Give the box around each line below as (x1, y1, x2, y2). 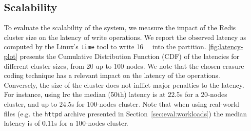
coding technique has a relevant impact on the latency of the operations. (4, 70, 220, 80)
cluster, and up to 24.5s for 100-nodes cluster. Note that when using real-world (4, 99, 239, 109)
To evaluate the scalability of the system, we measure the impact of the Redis (4, 22, 236, 33)
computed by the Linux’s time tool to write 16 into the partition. (4, 41, 206, 52)
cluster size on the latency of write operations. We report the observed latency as (4, 32, 247, 42)
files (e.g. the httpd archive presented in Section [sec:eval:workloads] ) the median (4, 108, 247, 118)
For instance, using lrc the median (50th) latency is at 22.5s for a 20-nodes (4, 89, 227, 99)
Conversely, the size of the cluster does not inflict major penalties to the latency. (4, 79, 244, 90)
